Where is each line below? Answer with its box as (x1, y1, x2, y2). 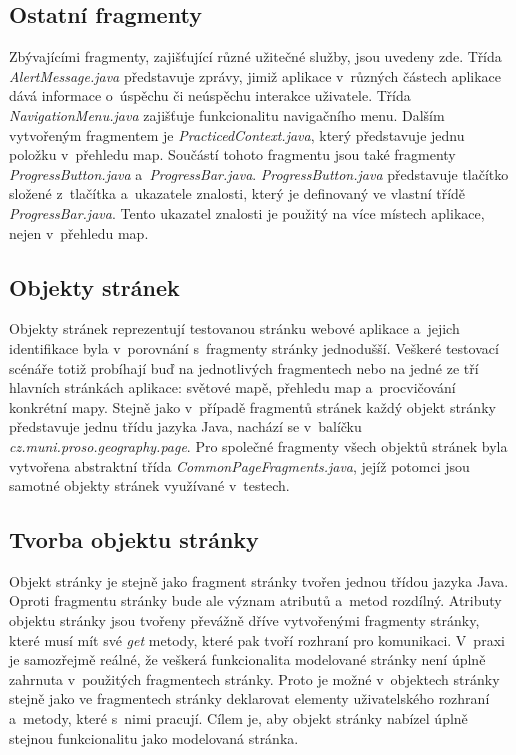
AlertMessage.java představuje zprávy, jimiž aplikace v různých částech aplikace (9, 65, 502, 86)
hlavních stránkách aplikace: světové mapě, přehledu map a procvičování (9, 377, 456, 398)
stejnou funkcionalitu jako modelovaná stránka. (9, 727, 299, 748)
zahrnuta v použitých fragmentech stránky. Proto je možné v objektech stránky (9, 668, 500, 689)
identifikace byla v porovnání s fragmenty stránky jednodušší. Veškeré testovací (9, 337, 499, 358)
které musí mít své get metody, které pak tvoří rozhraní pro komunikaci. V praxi (9, 629, 505, 650)
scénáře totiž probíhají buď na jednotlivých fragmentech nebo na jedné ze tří (9, 357, 479, 378)
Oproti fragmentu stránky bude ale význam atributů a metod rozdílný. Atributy (9, 590, 502, 611)
